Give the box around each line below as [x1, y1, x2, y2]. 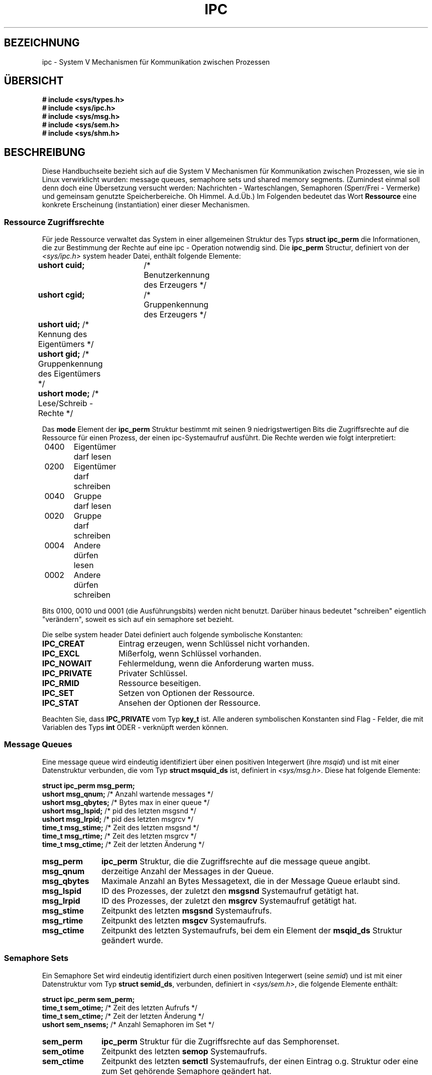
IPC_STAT [42, 698, 79, 708]
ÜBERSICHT [4, 75, 64, 87]
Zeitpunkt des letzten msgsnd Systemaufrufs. [101, 905, 272, 916]
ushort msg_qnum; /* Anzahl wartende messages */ [42, 789, 214, 798]
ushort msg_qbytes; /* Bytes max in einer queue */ [42, 798, 210, 806]
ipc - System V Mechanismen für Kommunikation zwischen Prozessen [42, 57, 270, 66]
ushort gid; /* [38, 349, 89, 359]
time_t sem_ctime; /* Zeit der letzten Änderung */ [42, 1011, 204, 1020]
